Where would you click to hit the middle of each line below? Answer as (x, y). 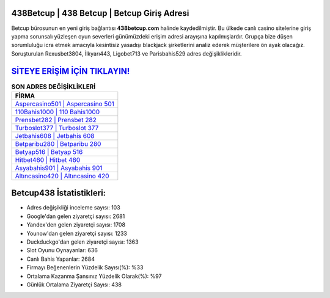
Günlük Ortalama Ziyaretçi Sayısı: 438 (74, 285)
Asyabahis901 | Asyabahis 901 (59, 168)
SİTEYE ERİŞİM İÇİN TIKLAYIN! (71, 71)
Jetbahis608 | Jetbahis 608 (55, 136)
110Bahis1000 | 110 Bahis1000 (57, 112)
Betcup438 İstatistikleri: (59, 193)
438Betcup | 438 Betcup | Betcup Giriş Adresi (100, 13)
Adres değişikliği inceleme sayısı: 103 (73, 208)
